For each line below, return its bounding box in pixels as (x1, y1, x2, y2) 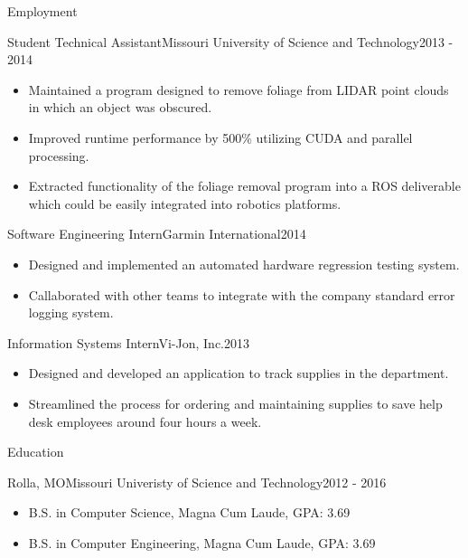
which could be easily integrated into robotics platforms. (28, 194, 342, 213)
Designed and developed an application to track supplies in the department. (28, 364, 449, 383)
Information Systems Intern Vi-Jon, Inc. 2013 (7, 333, 250, 352)
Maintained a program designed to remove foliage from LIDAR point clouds (28, 80, 449, 99)
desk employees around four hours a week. (28, 411, 262, 430)
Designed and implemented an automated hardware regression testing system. (28, 254, 460, 273)
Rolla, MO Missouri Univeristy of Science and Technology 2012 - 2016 (7, 472, 387, 491)
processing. (28, 146, 89, 165)
